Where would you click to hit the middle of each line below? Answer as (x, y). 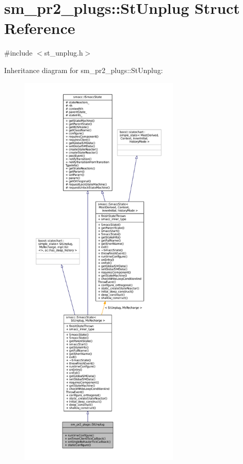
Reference (40, 28)
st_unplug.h (64, 53)
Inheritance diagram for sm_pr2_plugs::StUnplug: (84, 70)
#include (18, 53)
